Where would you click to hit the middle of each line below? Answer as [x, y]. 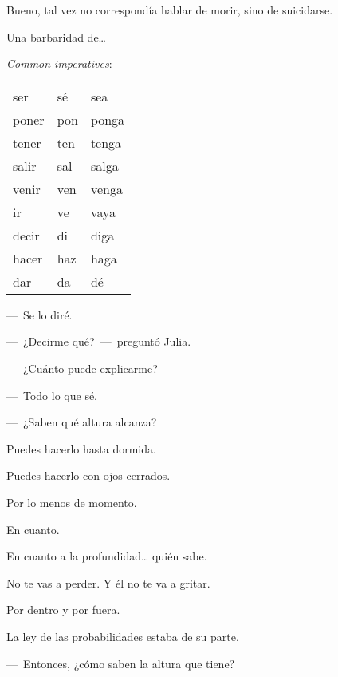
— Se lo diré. [39, 314]
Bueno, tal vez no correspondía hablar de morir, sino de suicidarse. [170, 10]
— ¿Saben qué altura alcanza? [82, 422]
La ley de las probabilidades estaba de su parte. [123, 636]
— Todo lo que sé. [52, 395]
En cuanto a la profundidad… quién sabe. [107, 556]
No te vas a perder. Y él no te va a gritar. [108, 582]
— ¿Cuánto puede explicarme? [82, 368]
